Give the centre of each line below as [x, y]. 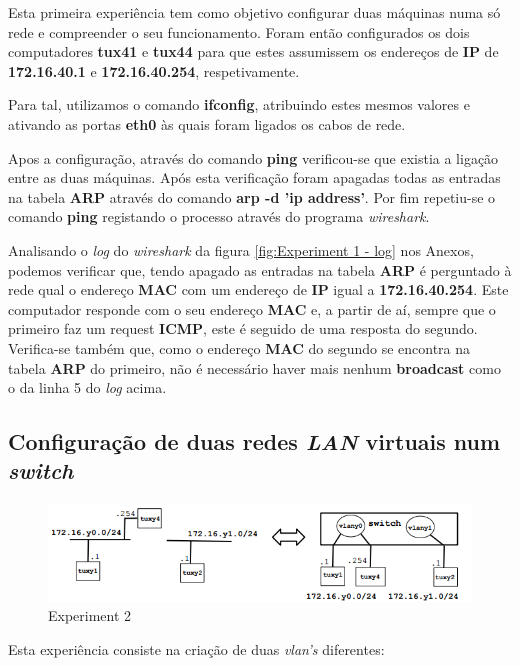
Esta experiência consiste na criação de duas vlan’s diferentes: [196, 648]
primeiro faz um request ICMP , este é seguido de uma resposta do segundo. [243, 328]
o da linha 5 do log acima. [87, 387]
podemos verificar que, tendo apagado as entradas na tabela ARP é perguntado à [260, 269]
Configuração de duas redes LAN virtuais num [254, 441]
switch [41, 470]
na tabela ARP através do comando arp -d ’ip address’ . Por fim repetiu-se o [252, 196]
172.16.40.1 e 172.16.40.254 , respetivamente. [154, 70]
